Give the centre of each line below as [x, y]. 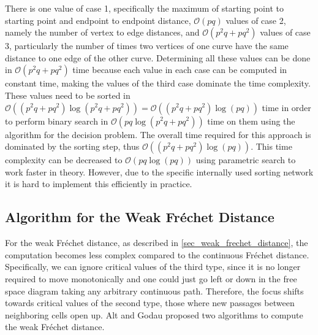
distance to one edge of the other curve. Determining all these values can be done [158, 57]
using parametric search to [246, 160]
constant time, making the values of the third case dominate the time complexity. [158, 83]
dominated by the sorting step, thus [72, 146]
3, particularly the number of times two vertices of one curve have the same [147, 46]
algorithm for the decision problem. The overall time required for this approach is [158, 134]
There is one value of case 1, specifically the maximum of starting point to [144, 8]
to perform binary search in [57, 121]
